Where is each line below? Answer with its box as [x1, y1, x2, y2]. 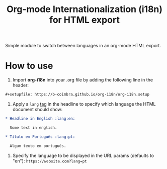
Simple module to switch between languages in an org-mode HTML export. [5, 43, 161, 49]
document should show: [12, 107, 63, 112]
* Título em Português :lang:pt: [5, 134, 75, 139]
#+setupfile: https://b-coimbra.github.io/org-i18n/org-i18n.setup [5, 92, 150, 97]
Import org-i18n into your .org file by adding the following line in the [12, 77, 153, 83]
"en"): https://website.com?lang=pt [12, 157, 87, 164]
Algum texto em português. [10, 143, 66, 148]
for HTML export [49, 14, 120, 26]
